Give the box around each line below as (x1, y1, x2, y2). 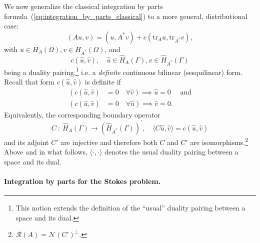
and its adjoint (4, 136, 49, 147)
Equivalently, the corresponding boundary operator (4, 109, 160, 119)
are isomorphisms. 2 (190, 135, 248, 147)
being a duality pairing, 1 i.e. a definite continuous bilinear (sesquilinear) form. (4, 65, 242, 77)
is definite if (84, 76, 121, 86)
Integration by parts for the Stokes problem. (4, 175, 161, 186)
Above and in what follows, (4, 146, 87, 157)
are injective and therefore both (60, 136, 157, 147)
